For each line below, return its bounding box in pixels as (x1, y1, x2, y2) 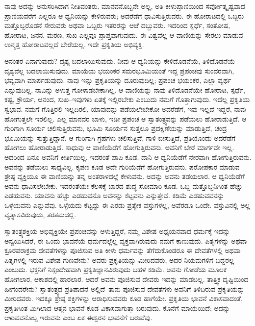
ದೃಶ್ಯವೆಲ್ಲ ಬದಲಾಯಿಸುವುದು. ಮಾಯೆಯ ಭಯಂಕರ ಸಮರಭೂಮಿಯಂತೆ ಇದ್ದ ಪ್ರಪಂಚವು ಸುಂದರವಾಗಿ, (4, 65, 234, 75)
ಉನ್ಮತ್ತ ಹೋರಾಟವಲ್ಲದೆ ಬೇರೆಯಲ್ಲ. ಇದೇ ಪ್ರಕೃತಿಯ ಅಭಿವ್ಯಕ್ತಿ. (4, 39, 144, 50)
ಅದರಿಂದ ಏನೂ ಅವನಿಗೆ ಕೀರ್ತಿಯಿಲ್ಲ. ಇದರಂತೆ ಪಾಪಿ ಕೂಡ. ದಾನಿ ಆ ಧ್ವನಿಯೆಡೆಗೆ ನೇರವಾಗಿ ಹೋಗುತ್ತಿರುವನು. (4, 151, 252, 162)
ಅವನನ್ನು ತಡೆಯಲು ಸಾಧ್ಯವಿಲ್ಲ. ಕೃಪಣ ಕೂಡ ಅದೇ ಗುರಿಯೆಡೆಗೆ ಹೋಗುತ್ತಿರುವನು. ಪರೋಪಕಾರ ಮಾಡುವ (4, 161, 240, 172)
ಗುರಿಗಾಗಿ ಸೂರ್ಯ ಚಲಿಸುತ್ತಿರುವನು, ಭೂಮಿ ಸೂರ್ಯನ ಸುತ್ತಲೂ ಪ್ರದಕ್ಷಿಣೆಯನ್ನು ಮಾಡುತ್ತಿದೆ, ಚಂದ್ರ (4, 123, 227, 133)
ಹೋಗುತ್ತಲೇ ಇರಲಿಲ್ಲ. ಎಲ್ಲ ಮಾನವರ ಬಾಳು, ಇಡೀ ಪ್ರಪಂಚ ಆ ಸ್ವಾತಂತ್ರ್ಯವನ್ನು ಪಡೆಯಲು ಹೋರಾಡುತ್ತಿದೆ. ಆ (4, 113, 247, 124)
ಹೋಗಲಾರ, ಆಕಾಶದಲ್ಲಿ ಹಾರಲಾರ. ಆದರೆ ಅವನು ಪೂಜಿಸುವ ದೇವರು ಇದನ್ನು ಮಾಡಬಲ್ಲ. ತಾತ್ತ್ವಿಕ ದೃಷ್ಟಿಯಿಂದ (4, 274, 249, 284)
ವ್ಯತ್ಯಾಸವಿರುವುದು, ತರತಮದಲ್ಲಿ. (4, 209, 76, 220)
